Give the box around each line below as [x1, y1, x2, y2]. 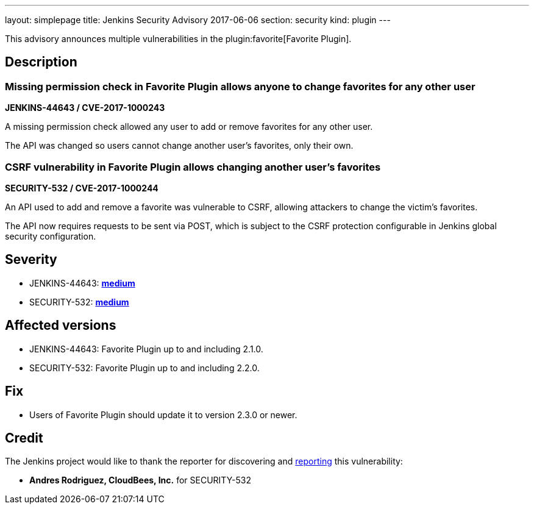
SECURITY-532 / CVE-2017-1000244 [5, 182, 158, 193]
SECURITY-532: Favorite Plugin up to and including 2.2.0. [29, 362, 260, 373]
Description [5, 54, 77, 70]
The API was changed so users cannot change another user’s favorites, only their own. [5, 140, 354, 151]
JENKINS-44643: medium [29, 277, 135, 288]
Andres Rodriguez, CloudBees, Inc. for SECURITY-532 [29, 475, 251, 486]
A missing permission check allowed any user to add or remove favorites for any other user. [5, 121, 373, 132]
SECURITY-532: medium [29, 296, 129, 307]
